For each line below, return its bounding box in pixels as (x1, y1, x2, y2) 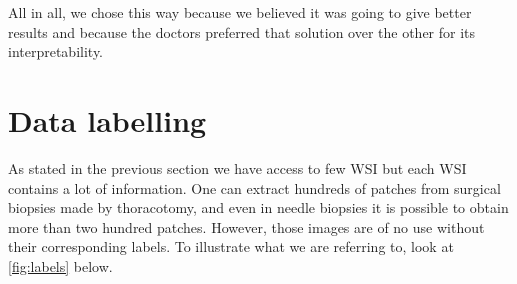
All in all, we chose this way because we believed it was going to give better (8, 2, 472, 22)
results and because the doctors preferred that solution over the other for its (8, 21, 476, 42)
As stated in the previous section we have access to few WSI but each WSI (8, 157, 467, 178)
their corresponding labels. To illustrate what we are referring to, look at (8, 236, 454, 257)
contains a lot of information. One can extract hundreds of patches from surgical (8, 177, 501, 198)
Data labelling (8, 99, 207, 140)
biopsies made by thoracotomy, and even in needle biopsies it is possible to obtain (8, 197, 509, 218)
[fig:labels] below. (8, 255, 113, 276)
